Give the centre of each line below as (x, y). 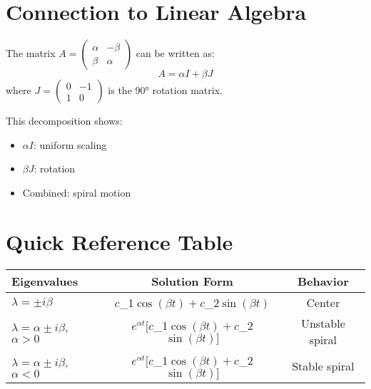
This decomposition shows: (64, 121)
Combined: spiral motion (77, 192)
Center (323, 302)
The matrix (31, 53)
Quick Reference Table (120, 241)
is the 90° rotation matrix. (165, 90)
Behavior (323, 281)
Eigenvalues (45, 281)
